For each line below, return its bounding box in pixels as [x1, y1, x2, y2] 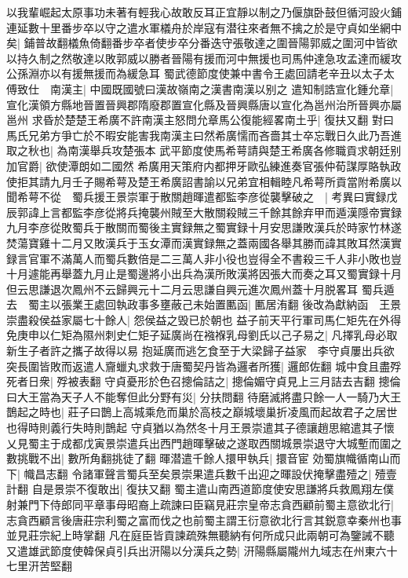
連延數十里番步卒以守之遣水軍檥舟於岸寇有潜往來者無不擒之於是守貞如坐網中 [6, 19, 402, 35]
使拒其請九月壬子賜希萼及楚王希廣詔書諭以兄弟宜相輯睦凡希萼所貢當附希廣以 [6, 173, 402, 189]
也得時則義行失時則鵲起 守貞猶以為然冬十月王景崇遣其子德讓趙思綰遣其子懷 [6, 419, 395, 436]
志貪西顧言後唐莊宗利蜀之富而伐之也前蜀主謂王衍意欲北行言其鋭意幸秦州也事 [6, 511, 402, 528]
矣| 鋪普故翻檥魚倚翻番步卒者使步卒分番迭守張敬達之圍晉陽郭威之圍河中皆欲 [6, 35, 398, 51]
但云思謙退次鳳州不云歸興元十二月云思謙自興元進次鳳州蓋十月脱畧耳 [6, 280, 358, 297]
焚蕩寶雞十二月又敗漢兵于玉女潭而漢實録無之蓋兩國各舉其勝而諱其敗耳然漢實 [6, 234, 402, 251]
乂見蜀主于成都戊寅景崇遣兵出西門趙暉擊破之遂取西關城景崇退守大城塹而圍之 [6, 434, 402, 451]
